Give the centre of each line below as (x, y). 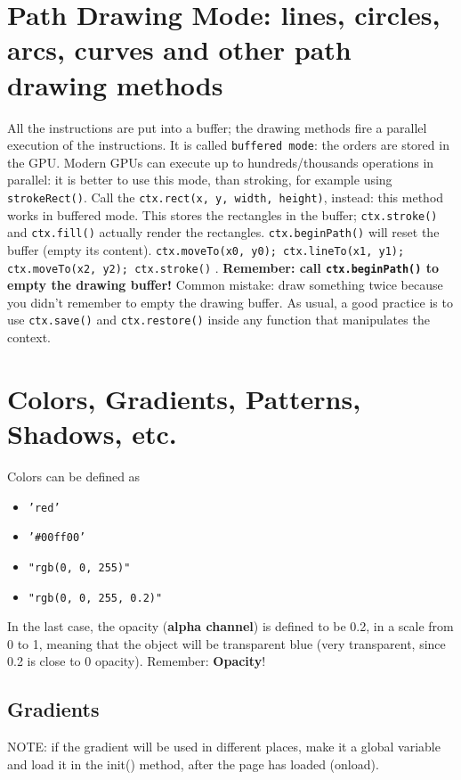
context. (29, 337)
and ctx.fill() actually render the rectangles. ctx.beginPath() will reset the (223, 232)
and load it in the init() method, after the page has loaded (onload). (193, 764)
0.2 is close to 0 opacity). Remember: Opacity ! (137, 661)
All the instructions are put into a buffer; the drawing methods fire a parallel (217, 127)
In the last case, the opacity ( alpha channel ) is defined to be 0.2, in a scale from (230, 626)
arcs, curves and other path (179, 49)
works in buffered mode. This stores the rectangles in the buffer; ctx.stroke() (222, 214)
